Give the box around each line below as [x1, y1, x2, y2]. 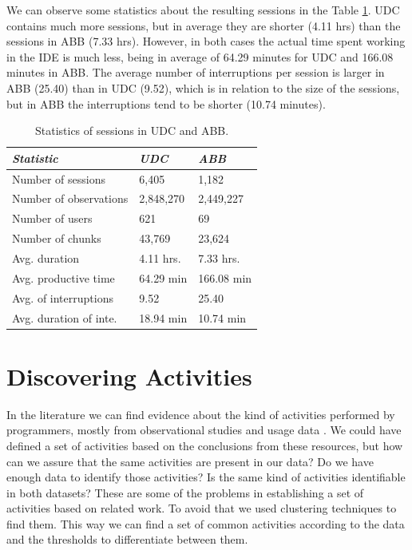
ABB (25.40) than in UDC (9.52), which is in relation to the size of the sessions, [6, 79, 400, 96]
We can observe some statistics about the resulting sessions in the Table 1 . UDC [6, 2, 400, 18]
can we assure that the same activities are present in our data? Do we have [6, 453, 374, 469]
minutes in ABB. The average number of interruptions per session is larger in [6, 64, 385, 81]
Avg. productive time [12, 269, 115, 286]
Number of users [12, 210, 93, 227]
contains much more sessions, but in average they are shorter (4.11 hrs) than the [6, 17, 401, 34]
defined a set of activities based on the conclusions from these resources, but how [6, 437, 403, 453]
